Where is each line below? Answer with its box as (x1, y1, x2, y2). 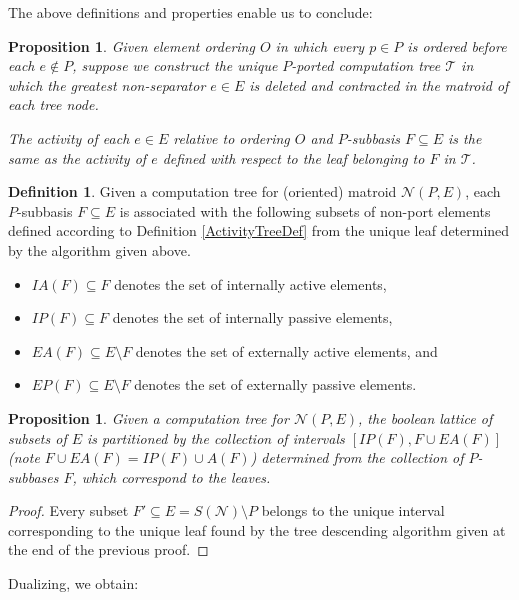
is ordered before (407, 35, 507, 56)
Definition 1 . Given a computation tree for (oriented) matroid (8, 181, 397, 202)
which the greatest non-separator (8, 74, 206, 95)
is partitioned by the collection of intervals (87, 427, 345, 448)
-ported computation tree (291, 55, 441, 76)
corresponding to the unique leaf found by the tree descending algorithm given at (8, 519, 506, 540)
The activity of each (8, 127, 130, 148)
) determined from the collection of (250, 447, 464, 468)
